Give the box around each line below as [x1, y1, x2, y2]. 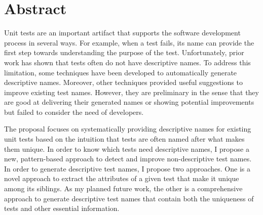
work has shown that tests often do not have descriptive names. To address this [4, 57, 251, 67]
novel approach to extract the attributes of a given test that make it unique [4, 173, 239, 184]
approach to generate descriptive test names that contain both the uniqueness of [4, 193, 254, 203]
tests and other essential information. [4, 203, 120, 213]
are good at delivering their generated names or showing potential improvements [4, 97, 254, 107]
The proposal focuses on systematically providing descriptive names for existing [4, 123, 251, 134]
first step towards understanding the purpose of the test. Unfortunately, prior [4, 47, 244, 58]
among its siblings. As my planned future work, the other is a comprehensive [4, 183, 243, 194]
